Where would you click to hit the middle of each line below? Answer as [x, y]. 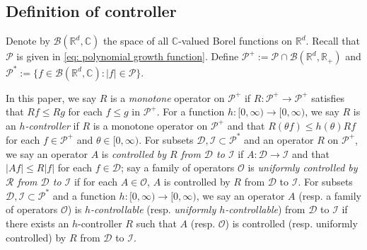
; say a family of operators [177, 167]
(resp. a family [330, 195]
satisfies [328, 97]
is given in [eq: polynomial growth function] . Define [128, 56]
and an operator [279, 139]
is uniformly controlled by [303, 167]
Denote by [28, 41]
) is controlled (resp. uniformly [291, 223]
